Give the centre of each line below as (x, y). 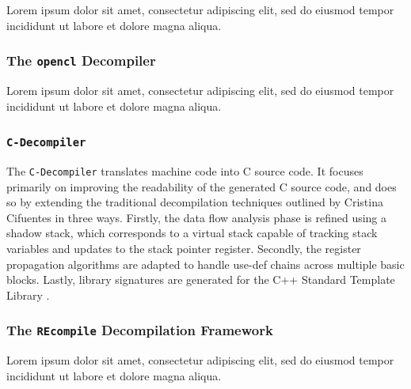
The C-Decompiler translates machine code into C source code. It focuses (185, 170)
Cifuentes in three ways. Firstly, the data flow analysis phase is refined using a (197, 217)
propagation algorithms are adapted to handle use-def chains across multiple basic (205, 264)
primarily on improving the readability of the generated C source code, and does (202, 186)
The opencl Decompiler (81, 60)
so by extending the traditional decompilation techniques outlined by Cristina (195, 202)
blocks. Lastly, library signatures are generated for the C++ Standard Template (201, 279)
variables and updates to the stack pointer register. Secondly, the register (184, 248)
